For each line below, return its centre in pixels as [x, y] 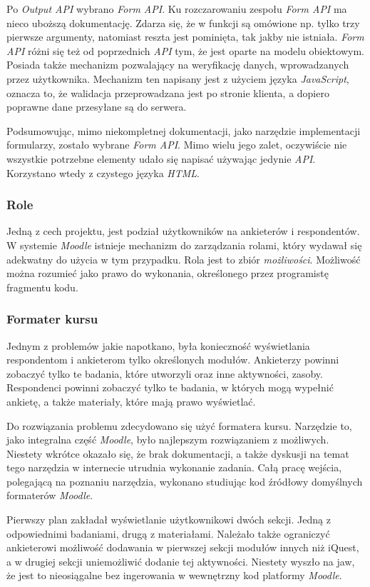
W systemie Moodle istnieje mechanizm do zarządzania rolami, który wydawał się [184, 245]
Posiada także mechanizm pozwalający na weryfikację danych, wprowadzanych [178, 65]
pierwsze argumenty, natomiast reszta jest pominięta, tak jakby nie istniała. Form [185, 37]
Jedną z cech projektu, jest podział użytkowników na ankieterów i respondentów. [183, 231]
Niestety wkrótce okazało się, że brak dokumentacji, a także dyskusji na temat [178, 453]
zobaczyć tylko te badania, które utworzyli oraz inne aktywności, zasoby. [165, 373]
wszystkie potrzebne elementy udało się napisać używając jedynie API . [161, 158]
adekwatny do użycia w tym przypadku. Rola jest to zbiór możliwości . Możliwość [184, 259]
